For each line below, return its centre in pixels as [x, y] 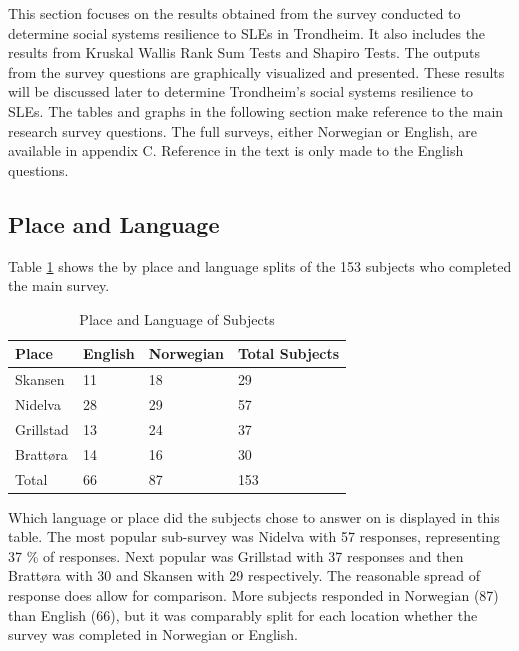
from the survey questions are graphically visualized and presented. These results [256, 71]
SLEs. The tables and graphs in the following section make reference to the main [256, 110]
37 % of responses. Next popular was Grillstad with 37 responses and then [236, 555]
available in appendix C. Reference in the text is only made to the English [236, 150]
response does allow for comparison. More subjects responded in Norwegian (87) [253, 595]
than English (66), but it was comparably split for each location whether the [243, 614]
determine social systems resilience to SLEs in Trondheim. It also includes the [247, 32]
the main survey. [59, 285]
